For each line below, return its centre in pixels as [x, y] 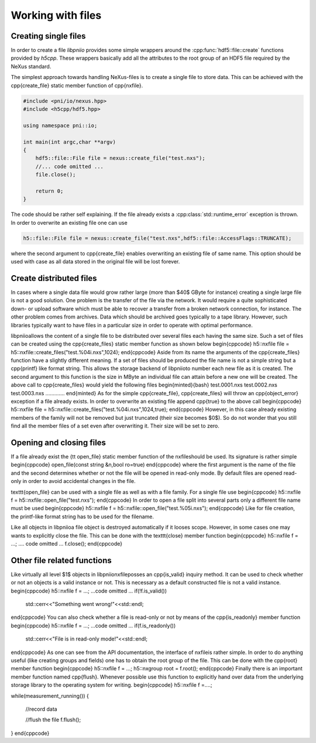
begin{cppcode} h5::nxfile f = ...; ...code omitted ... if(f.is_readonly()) [93, 625]
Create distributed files [54, 278]
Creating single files [48, 36]
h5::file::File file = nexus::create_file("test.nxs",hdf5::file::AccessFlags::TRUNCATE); [157, 238]
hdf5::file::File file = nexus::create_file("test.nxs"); [120, 158]
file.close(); [56, 175]
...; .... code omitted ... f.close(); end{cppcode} [67, 544]
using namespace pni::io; [60, 125]
